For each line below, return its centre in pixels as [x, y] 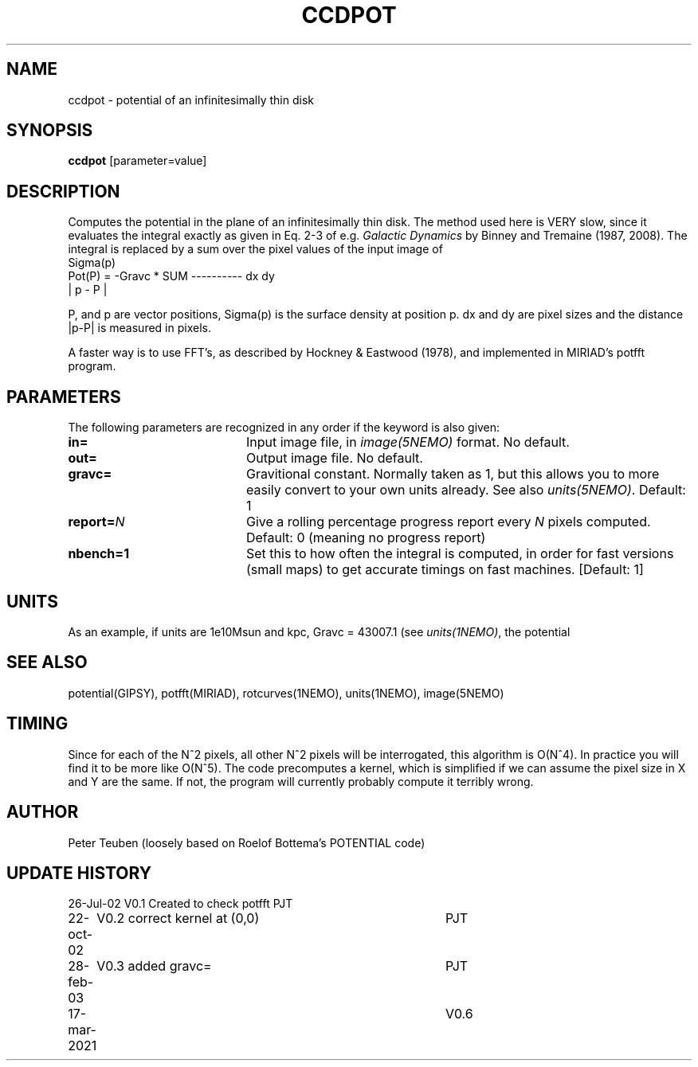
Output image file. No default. [334, 458]
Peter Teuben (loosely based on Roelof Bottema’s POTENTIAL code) [247, 842]
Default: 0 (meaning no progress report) [366, 538]
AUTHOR [43, 812]
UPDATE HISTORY [79, 873]
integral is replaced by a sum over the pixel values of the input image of [255, 249]
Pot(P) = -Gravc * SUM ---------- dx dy [171, 276]
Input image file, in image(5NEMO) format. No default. [408, 442]
